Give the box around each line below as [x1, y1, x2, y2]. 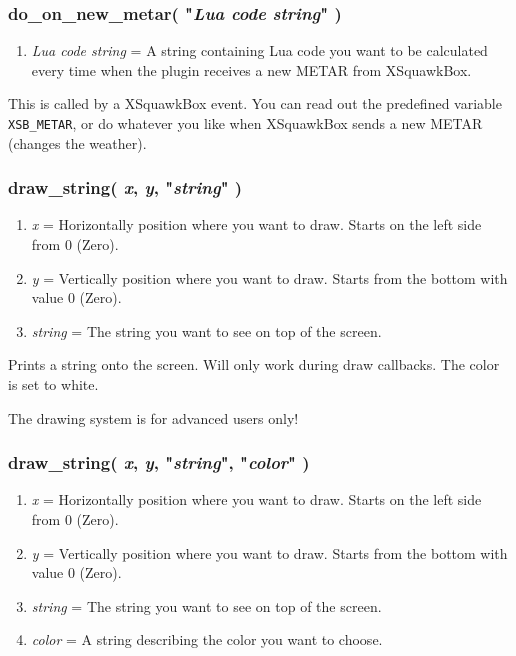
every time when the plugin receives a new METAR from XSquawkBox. [31, 59, 472, 80]
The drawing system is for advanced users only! [8, 407, 299, 428]
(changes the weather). [8, 132, 147, 153]
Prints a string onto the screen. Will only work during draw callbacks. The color [8, 354, 500, 375]
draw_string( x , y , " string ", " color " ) [8, 450, 310, 475]
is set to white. [8, 374, 99, 395]
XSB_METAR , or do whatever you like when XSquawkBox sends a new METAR [8, 113, 483, 133]
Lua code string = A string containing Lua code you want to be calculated [31, 40, 488, 61]
